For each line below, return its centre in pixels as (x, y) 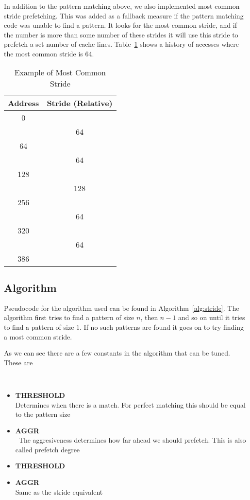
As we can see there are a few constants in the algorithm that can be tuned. (117, 353)
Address (24, 103)
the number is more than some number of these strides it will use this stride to (121, 34)
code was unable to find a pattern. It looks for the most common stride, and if (120, 25)
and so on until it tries (212, 317)
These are (18, 362)
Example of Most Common (60, 72)
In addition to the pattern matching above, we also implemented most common (122, 6)
